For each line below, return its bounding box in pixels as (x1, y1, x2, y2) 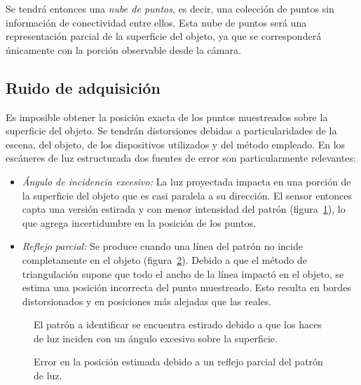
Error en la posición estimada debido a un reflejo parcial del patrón (34, 354, 323, 369)
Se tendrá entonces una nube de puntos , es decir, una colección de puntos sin (6, 1, 334, 15)
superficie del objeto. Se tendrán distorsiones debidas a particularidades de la (6, 123, 337, 138)
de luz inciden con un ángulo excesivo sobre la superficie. (34, 330, 278, 345)
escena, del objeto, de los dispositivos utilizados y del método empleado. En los (6, 136, 346, 151)
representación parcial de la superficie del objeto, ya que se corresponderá (6, 29, 322, 43)
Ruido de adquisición (6, 76, 161, 98)
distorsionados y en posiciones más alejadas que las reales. (22, 293, 272, 308)
